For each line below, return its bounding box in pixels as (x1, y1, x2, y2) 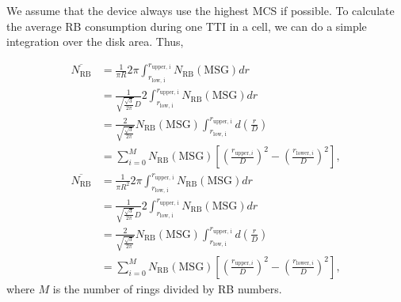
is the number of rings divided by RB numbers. (52, 280, 282, 296)
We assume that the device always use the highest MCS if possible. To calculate (6, 2, 395, 18)
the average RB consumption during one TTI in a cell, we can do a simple (6, 17, 367, 34)
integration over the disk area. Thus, (6, 33, 184, 50)
